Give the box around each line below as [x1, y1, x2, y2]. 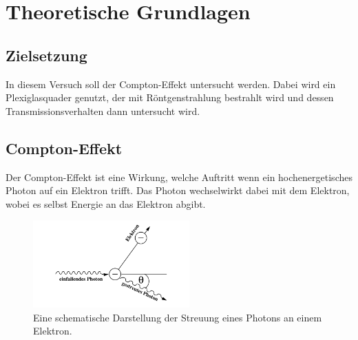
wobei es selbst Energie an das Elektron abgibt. [6, 196, 206, 211]
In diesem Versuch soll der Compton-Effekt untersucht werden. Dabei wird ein [6, 76, 336, 91]
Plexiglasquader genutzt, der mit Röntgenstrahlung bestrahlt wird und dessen [6, 90, 334, 105]
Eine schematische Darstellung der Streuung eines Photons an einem [33, 310, 322, 324]
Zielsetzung [6, 44, 87, 65]
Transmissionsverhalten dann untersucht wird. [6, 103, 200, 118]
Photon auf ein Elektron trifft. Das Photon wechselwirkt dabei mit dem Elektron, [6, 183, 350, 198]
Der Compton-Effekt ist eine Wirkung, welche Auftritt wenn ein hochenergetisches [6, 169, 352, 184]
